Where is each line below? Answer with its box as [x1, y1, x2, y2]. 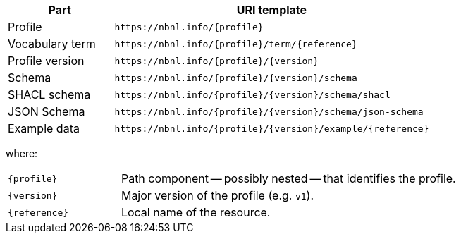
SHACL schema [8, 87, 91, 102]
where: [6, 147, 38, 159]
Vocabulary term [8, 37, 96, 51]
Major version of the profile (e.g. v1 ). [121, 188, 314, 202]
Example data [8, 121, 80, 135]
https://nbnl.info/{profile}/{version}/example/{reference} [114, 123, 429, 134]
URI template [236, 3, 307, 17]
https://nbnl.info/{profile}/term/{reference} [114, 38, 357, 49]
